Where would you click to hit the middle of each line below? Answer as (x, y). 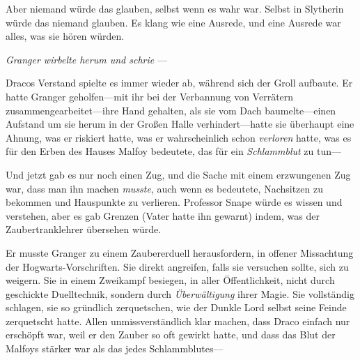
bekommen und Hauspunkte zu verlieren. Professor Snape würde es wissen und (174, 202)
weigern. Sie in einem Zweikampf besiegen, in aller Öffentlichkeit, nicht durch (170, 280)
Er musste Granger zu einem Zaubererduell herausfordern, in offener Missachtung (180, 252)
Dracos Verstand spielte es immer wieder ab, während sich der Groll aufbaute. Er (179, 83)
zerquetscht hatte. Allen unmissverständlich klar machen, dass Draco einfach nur (178, 321)
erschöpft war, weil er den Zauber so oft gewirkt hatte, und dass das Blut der (171, 335)
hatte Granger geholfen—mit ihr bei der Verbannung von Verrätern (150, 96)
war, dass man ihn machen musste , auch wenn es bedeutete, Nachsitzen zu (164, 188)
